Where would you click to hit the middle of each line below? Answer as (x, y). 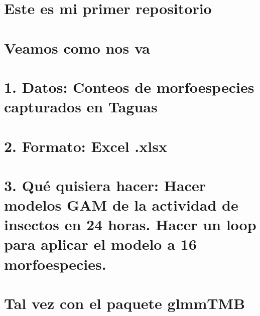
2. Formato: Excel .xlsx (86, 146)
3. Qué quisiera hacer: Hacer (105, 185)
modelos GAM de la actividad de (121, 205)
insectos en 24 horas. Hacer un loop (130, 224)
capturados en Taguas (81, 107)
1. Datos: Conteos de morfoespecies (129, 87)
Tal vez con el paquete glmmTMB (125, 303)
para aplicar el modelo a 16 (100, 244)
